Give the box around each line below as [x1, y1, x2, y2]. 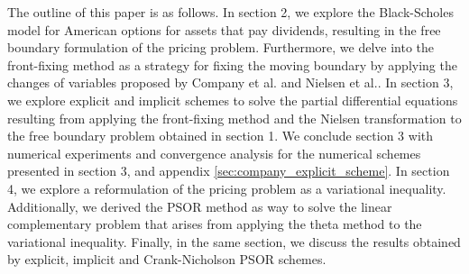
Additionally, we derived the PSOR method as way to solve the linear [7, 196, 392, 215]
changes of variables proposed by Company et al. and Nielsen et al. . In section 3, [7, 73, 454, 92]
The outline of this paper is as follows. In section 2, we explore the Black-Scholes [7, 3, 454, 21]
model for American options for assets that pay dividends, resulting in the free [7, 20, 441, 39]
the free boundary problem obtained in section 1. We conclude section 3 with [7, 126, 434, 145]
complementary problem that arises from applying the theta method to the [7, 215, 422, 233]
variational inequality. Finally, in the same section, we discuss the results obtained [7, 232, 461, 251]
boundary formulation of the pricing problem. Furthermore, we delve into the [7, 38, 435, 57]
